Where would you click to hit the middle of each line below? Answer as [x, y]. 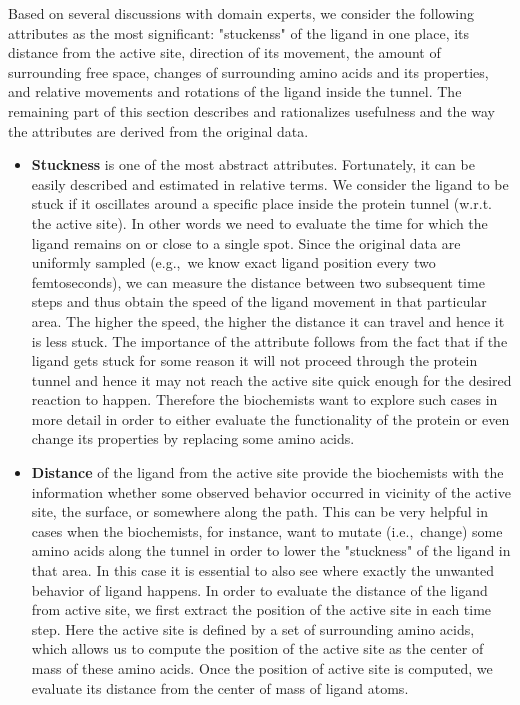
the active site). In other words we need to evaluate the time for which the [259, 222]
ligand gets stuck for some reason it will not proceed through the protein [254, 360]
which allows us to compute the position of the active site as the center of [257, 648]
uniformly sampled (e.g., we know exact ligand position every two [233, 262]
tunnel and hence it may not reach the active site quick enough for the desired [271, 379]
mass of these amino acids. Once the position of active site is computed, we [262, 668]
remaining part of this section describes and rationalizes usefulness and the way [251, 110]
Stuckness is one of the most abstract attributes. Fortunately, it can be [253, 164]
